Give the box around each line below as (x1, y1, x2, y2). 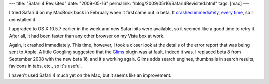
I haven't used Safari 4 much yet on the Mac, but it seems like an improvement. (9, 72, 172, 78)
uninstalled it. (9, 16, 37, 22)
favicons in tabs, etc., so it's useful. (9, 63, 82, 69)
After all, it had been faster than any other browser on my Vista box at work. (9, 33, 165, 39)
